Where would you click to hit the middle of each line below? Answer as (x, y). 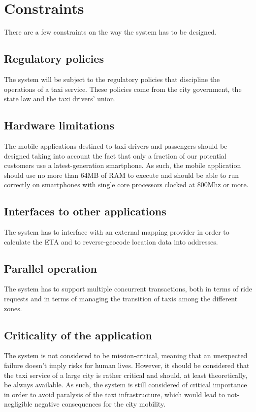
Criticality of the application (78, 335)
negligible (18, 404)
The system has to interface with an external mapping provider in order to (117, 232)
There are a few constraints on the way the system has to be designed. (110, 32)
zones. (13, 308)
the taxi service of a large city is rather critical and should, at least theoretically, (126, 375)
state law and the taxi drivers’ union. (60, 99)
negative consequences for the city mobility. (100, 404)
